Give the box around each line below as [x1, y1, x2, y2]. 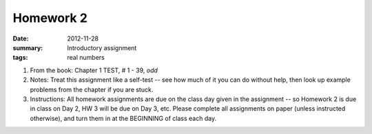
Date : [12, 34, 29, 43]
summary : [12, 43, 43, 52]
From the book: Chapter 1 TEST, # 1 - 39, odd [30, 66, 158, 74]
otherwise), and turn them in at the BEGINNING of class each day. [30, 114, 217, 122]
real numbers [67, 54, 105, 62]
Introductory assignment [67, 43, 137, 52]
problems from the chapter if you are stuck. [30, 85, 154, 93]
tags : [12, 54, 28, 62]
